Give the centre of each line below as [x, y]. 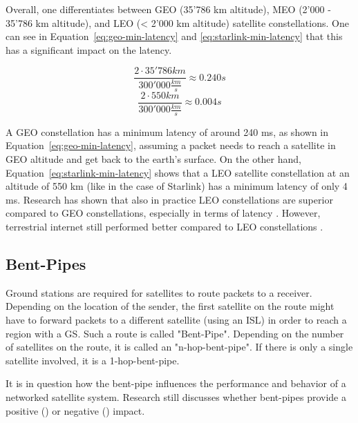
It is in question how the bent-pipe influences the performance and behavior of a [176, 383]
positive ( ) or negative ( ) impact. [75, 410]
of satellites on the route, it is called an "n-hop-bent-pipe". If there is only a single [179, 347]
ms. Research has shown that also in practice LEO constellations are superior [169, 199]
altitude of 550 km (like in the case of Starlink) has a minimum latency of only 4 [177, 186]
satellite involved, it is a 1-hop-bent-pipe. [93, 360]
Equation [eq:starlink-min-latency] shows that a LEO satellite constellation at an [178, 172]
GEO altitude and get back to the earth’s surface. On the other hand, [153, 159]
